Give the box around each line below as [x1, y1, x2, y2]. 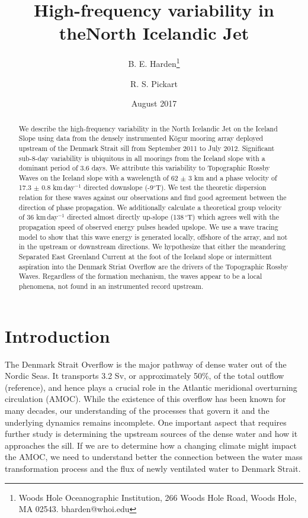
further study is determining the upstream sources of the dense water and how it [5, 427, 298, 440]
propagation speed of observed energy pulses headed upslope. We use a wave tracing [18, 222, 278, 232]
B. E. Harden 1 [128, 56, 180, 69]
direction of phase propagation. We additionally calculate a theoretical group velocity [18, 202, 282, 212]
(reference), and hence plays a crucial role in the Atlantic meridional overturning [5, 381, 297, 393]
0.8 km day [41, 182, 75, 192]
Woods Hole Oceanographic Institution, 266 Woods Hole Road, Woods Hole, [18, 491, 297, 503]
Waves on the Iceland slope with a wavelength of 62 [18, 172, 178, 182]
